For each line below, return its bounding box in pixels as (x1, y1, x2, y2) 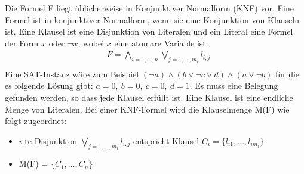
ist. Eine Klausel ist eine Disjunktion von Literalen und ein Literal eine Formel (5, 25, 293, 38)
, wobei (78, 36, 105, 49)
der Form (5, 36, 39, 49)
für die (275, 67, 300, 80)
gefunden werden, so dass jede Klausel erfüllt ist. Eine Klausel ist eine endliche (5, 91, 293, 104)
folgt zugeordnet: (5, 114, 67, 127)
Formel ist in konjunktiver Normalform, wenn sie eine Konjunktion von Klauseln (5, 13, 299, 26)
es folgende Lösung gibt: (5, 79, 93, 92)
